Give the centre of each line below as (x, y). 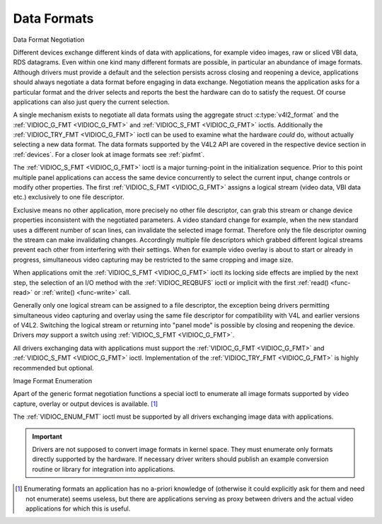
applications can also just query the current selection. (91, 102)
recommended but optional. (54, 368)
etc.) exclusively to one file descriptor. (69, 197)
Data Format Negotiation (49, 40)
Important (47, 436)
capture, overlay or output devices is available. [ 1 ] (86, 404)
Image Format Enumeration (52, 381)
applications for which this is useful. (78, 508)
